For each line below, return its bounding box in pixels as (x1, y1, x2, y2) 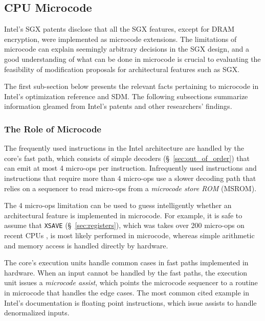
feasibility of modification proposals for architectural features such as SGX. (4, 63, 240, 74)
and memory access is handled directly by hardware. (4, 240, 168, 250)
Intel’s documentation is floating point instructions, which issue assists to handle (4, 297, 257, 308)
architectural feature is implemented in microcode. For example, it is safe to (4, 210, 242, 220)
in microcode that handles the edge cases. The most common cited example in (4, 287, 249, 297)
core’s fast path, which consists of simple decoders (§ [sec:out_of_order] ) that (4, 152, 250, 163)
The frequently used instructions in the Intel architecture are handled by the (4, 143, 245, 153)
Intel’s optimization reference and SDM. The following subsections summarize (4, 90, 248, 101)
